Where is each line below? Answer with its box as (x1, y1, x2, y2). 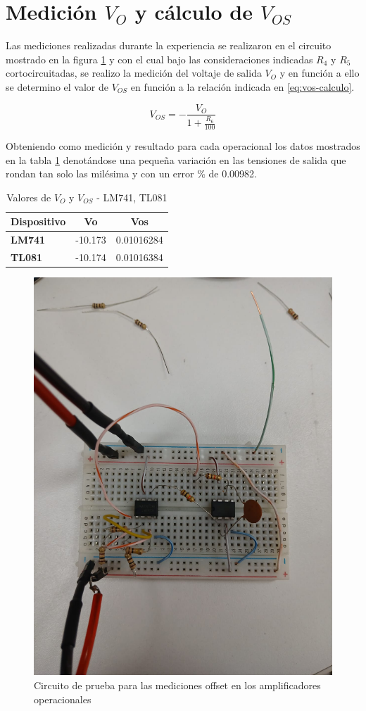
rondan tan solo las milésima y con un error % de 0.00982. (6, 166, 257, 181)
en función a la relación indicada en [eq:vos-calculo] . (130, 79, 355, 94)
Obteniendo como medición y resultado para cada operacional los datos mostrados (6, 138, 360, 153)
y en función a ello (279, 65, 360, 80)
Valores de (6, 189, 51, 204)
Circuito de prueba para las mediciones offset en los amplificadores (34, 678, 321, 693)
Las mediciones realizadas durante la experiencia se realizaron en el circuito (6, 38, 332, 53)
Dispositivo (11, 214, 66, 229)
